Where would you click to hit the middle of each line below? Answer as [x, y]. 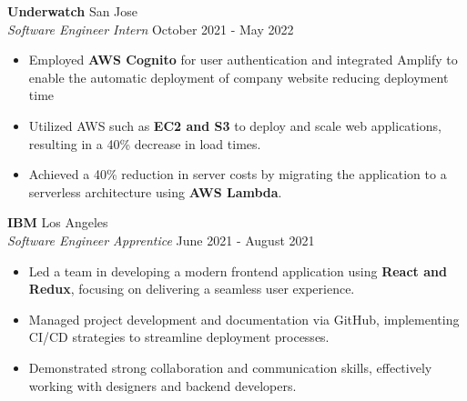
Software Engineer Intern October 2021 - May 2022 [151, 29]
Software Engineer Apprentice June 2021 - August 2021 [161, 240]
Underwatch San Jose [73, 11]
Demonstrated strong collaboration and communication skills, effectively [230, 367]
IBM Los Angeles [58, 222]
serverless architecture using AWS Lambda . [155, 191]
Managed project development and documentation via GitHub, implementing [244, 319]
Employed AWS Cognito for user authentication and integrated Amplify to [243, 60]
